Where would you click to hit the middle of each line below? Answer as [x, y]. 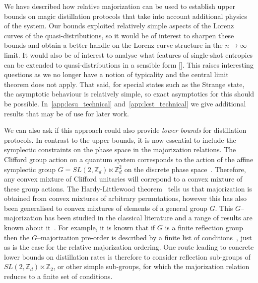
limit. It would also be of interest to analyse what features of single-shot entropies [129, 54]
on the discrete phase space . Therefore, [185, 169]
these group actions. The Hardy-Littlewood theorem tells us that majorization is [128, 188]
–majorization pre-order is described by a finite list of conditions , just [145, 237]
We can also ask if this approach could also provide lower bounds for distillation [125, 130]
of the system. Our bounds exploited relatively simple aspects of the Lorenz [119, 26]
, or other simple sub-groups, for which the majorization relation [151, 266]
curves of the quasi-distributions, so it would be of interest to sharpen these [119, 35]
